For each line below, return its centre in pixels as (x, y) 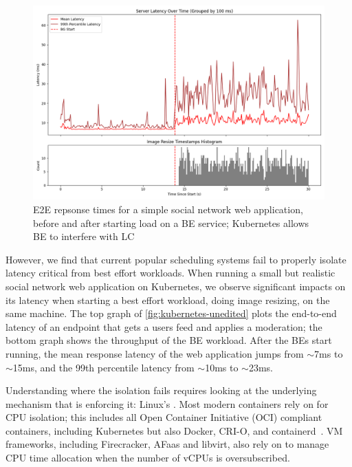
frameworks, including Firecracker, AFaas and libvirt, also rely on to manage (167, 444)
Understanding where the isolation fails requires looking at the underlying (161, 390)
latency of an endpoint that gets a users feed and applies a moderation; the (164, 326)
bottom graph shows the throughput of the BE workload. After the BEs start (169, 340)
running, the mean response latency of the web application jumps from (155, 353)
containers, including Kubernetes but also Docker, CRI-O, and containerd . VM (174, 430)
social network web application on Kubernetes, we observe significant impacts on (176, 286)
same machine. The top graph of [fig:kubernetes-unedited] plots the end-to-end (171, 313)
